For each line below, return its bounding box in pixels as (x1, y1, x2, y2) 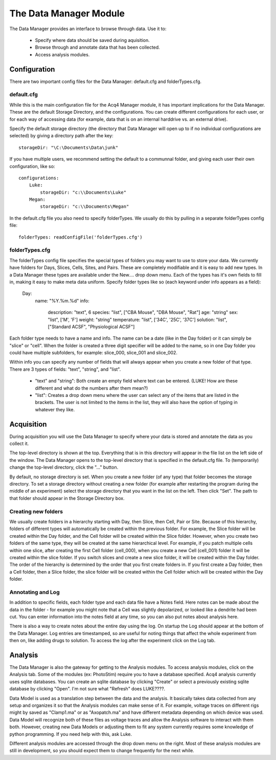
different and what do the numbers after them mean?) (35, 385, 148, 391)
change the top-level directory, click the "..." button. (9, 464, 119, 471)
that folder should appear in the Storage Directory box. (9, 495, 125, 501)
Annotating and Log (9, 588, 60, 596)
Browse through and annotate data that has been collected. (35, 44, 160, 51)
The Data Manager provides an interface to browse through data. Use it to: (9, 26, 167, 32)
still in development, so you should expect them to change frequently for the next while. (9, 748, 194, 754)
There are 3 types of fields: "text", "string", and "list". (9, 366, 121, 372)
